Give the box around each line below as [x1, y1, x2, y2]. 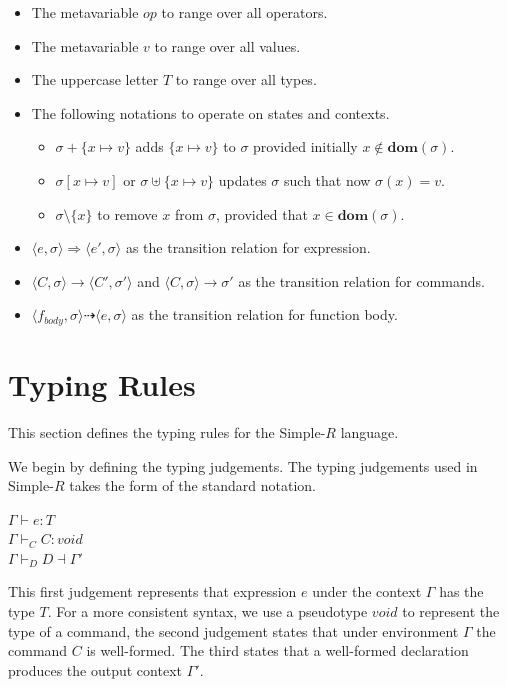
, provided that [216, 203, 308, 224]
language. [340, 421, 399, 442]
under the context [312, 581, 422, 602]
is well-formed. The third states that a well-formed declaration [86, 640, 469, 661]
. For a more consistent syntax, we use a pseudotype [47, 601, 368, 622]
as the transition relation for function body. [131, 304, 398, 325]
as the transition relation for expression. [125, 237, 371, 258]
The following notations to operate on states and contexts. [31, 102, 390, 123]
